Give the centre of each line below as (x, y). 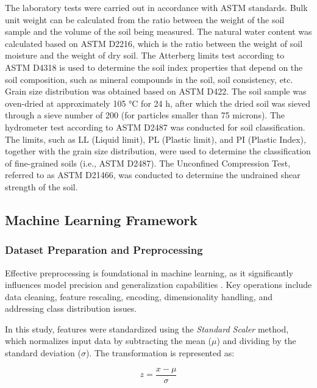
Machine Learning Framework (101, 219)
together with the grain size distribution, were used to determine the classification (158, 151)
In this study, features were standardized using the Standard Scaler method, (147, 329)
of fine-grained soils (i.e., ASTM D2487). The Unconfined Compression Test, (148, 163)
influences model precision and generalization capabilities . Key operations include (158, 285)
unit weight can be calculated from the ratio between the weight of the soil (145, 19)
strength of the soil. (41, 186)
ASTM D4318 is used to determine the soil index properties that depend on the (154, 67)
